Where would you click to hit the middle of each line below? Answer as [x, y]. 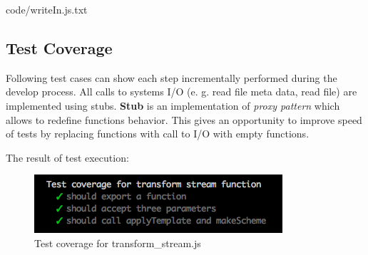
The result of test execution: [67, 157]
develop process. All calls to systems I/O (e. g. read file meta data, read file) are [182, 92]
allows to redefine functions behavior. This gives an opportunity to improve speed [184, 119]
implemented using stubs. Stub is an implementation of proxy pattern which [173, 105]
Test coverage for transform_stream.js [118, 243]
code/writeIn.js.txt [47, 9]
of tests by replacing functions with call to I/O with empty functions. [158, 134]
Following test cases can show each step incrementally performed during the [172, 77]
